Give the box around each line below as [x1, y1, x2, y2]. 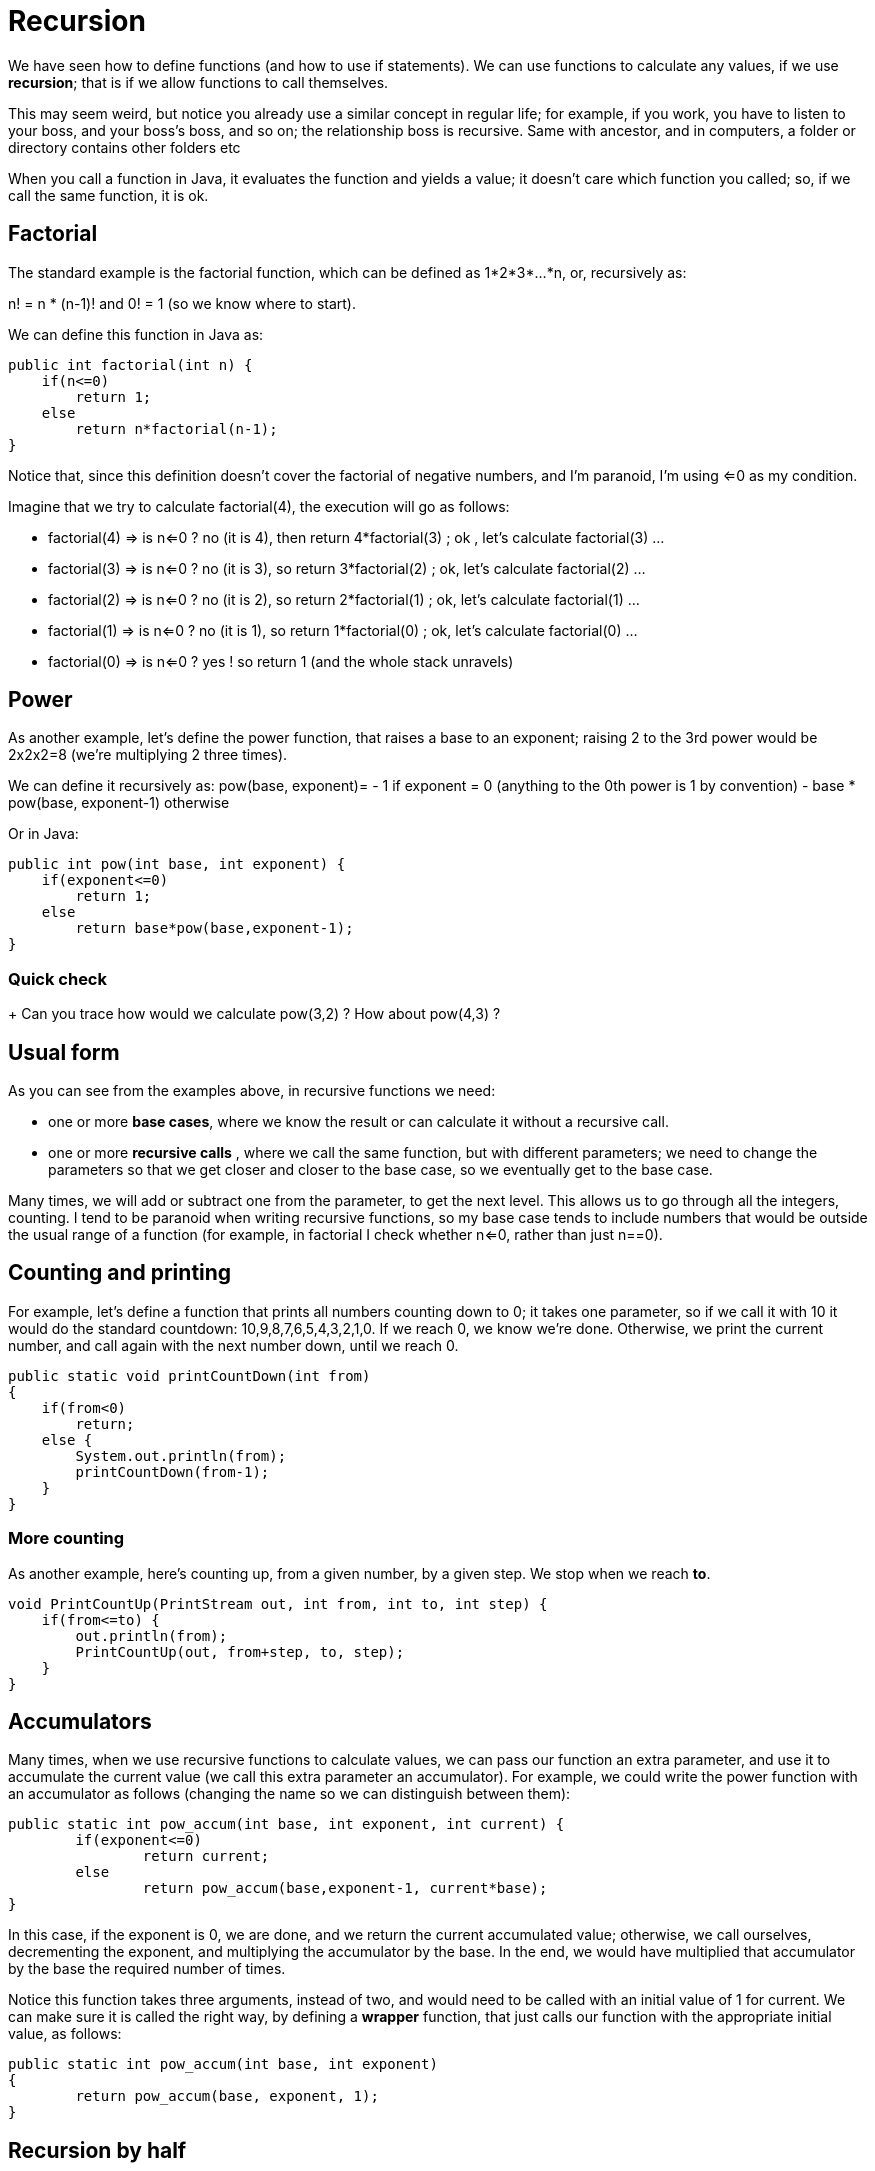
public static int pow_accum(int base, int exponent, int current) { [8, 1816, 565, 1833]
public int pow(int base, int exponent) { [8, 856, 346, 873]
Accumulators [8, 1709, 152, 1735]
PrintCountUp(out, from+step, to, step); [75, 1643, 405, 1660]
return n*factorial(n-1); [75, 420, 278, 437]
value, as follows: [8, 2025, 122, 2043]
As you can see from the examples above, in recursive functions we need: [8, 1082, 496, 1100]
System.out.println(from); [75, 1447, 287, 1464]
